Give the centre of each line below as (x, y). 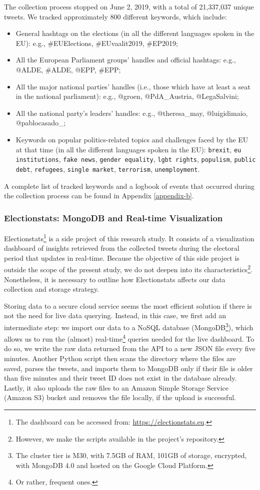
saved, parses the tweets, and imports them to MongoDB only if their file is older (128, 368)
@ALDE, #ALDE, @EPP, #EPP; (68, 69)
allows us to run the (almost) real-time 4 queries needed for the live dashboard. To (129, 338)
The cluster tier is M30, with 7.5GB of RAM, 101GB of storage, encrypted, (131, 455)
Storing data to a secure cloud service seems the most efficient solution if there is (128, 305)
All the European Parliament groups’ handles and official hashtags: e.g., (126, 60)
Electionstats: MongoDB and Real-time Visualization (113, 218)
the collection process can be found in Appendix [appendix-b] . (99, 196)
